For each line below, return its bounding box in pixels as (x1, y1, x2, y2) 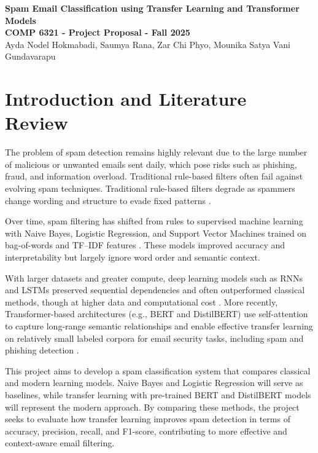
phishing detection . (5, 344, 79, 356)
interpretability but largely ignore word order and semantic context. (5, 251, 260, 264)
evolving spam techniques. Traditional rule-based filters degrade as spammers (5, 182, 295, 195)
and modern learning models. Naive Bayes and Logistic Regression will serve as (5, 376, 303, 389)
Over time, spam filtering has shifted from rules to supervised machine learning (5, 215, 303, 227)
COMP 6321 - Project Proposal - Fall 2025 (5, 26, 190, 39)
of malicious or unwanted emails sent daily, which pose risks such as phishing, (5, 157, 297, 170)
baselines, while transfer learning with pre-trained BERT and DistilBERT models (5, 388, 311, 401)
